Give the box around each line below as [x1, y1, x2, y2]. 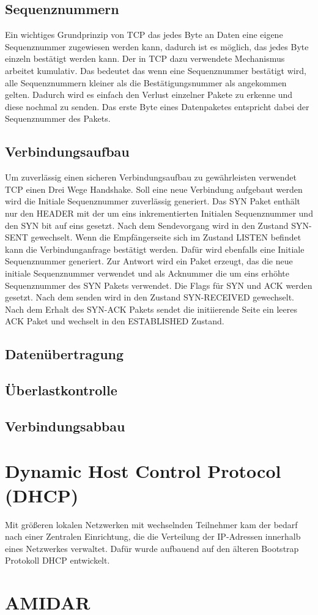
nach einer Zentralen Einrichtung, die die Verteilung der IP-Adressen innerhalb [5, 530, 301, 543]
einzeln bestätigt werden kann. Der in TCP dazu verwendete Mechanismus [5, 52, 285, 65]
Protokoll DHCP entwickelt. [5, 554, 110, 567]
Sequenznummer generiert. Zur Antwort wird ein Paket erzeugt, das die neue [5, 255, 293, 267]
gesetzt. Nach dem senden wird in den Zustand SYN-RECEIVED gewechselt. [5, 291, 295, 304]
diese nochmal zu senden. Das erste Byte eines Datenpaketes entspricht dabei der [5, 100, 309, 113]
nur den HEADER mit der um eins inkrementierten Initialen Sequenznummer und [5, 206, 313, 219]
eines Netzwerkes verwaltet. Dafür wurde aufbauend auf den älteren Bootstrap [5, 542, 299, 554]
